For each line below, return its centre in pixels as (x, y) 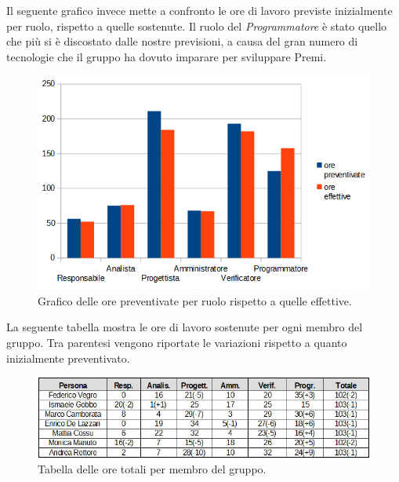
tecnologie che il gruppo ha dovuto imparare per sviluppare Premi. (167, 56)
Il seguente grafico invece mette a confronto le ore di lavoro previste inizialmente (199, 10)
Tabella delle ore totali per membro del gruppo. (152, 469)
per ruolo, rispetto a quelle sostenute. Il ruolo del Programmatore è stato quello (197, 26)
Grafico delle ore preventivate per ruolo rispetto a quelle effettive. (195, 300)
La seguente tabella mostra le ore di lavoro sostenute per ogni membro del (185, 327)
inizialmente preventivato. (68, 358)
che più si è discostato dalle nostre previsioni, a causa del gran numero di (182, 41)
